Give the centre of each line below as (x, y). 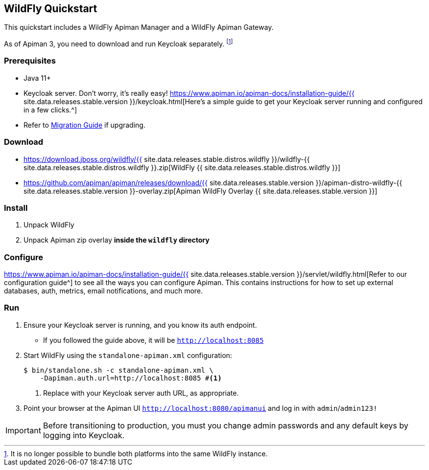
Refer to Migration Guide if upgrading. (84, 125)
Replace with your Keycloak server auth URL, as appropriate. (141, 393)
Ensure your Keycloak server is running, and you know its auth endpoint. (140, 325)
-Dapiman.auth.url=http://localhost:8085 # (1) (131, 378)
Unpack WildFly (49, 225)
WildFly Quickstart (51, 9)
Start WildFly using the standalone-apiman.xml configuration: (128, 355)
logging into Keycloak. (84, 435)
